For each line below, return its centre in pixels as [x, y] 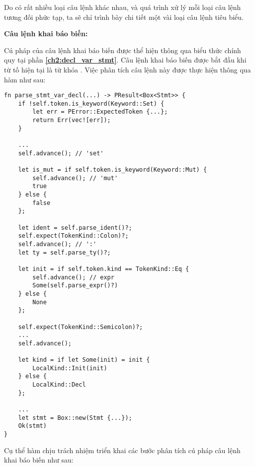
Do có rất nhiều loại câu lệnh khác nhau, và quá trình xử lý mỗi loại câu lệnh [123, 7]
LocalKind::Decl [59, 385]
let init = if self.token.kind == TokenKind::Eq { [104, 269]
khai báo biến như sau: [39, 460]
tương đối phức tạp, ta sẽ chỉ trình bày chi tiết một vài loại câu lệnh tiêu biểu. [124, 17]
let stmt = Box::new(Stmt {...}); [75, 418]
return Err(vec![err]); [72, 120]
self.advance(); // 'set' [61, 153]
